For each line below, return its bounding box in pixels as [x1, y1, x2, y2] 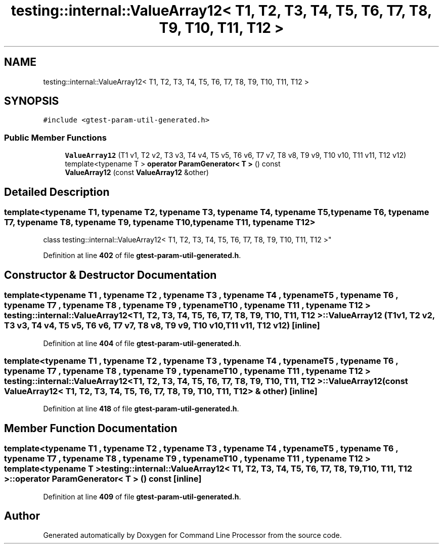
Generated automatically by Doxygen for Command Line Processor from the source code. [43, 531, 342, 540]
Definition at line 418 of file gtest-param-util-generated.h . [43, 404, 239, 413]
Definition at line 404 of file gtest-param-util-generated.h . [43, 339, 241, 348]
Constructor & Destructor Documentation [4, 268, 217, 281]
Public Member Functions [4, 132, 107, 143]
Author [4, 510, 40, 523]
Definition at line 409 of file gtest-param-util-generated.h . [43, 492, 241, 501]
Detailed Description [4, 185, 110, 198]
